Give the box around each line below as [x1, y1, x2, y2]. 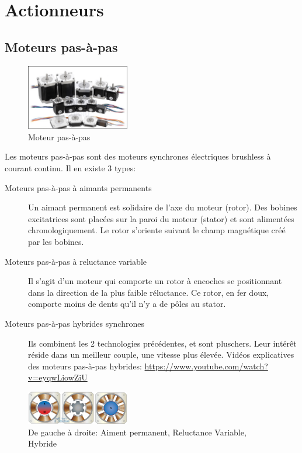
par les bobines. [28, 236, 84, 247]
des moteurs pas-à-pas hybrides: [28, 359, 142, 372]
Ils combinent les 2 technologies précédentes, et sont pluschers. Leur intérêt [28, 337, 297, 349]
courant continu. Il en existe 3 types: [5, 162, 136, 174]
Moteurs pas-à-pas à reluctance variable [5, 255, 147, 267]
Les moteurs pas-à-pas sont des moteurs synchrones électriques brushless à [5, 150, 271, 162]
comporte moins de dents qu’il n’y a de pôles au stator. [28, 298, 226, 310]
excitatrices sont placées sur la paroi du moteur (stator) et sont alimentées [28, 212, 294, 224]
